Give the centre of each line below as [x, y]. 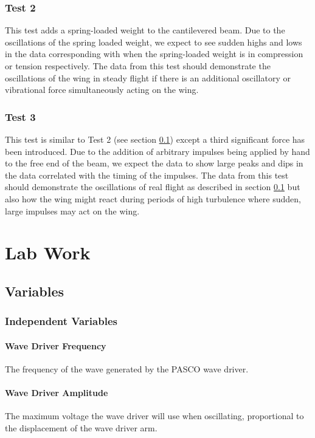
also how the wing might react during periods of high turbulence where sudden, [153, 198]
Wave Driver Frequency [56, 345]
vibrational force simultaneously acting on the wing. [102, 90]
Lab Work [48, 252]
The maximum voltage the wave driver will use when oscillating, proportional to [154, 416]
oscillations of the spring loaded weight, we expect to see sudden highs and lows [154, 42]
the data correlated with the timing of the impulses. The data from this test [147, 175]
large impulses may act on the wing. [72, 210]
